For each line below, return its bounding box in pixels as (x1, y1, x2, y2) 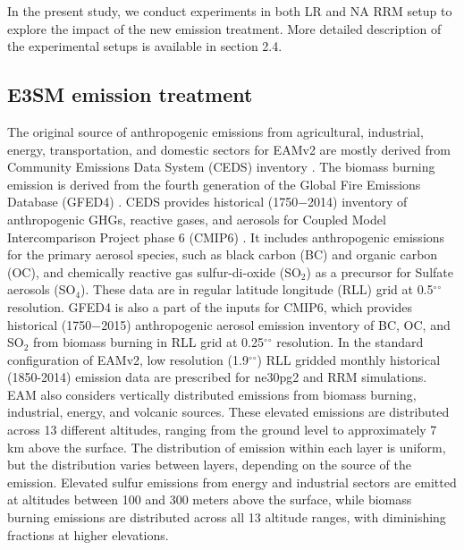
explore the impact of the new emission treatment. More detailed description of (7, 19, 442, 38)
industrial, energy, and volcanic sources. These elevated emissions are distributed (7, 402, 450, 421)
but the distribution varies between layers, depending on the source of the (7, 455, 411, 474)
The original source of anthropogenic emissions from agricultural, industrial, (7, 122, 424, 140)
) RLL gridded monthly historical (257, 350, 441, 368)
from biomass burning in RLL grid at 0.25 (33, 333, 264, 351)
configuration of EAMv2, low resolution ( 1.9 (7, 350, 249, 368)
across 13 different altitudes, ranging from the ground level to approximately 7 (7, 420, 437, 439)
